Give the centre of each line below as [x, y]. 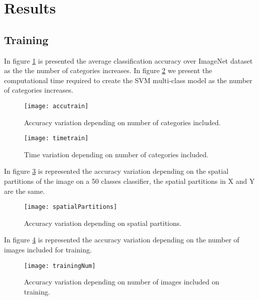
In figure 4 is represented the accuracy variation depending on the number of [122, 240]
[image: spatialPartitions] [71, 207]
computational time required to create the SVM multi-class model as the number [128, 80]
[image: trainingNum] [60, 266]
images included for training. [48, 250]
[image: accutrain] [56, 106]
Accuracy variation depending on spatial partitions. [103, 223]
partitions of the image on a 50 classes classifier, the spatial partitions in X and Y [129, 181]
